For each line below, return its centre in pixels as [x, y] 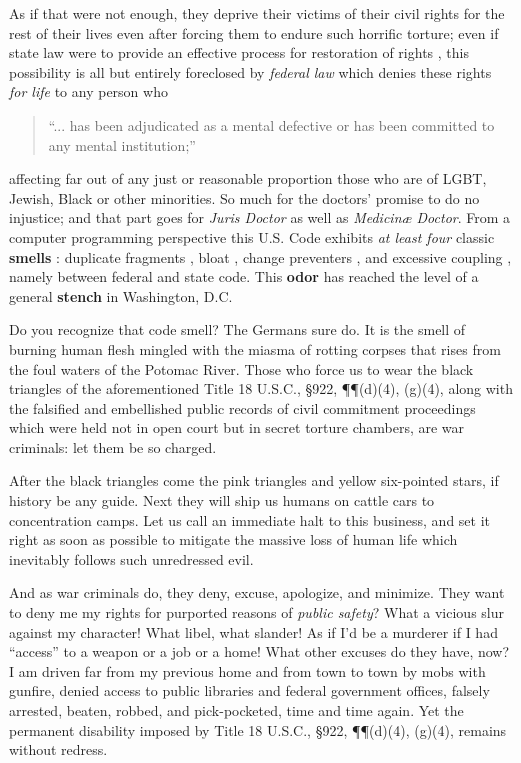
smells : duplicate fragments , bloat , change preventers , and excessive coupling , [260, 256]
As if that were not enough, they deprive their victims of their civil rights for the [257, 13]
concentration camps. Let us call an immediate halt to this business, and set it [250, 519]
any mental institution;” [122, 144]
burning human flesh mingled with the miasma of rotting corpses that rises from [255, 348]
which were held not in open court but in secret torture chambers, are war [237, 427]
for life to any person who [88, 91]
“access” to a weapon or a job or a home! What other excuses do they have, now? [259, 651]
